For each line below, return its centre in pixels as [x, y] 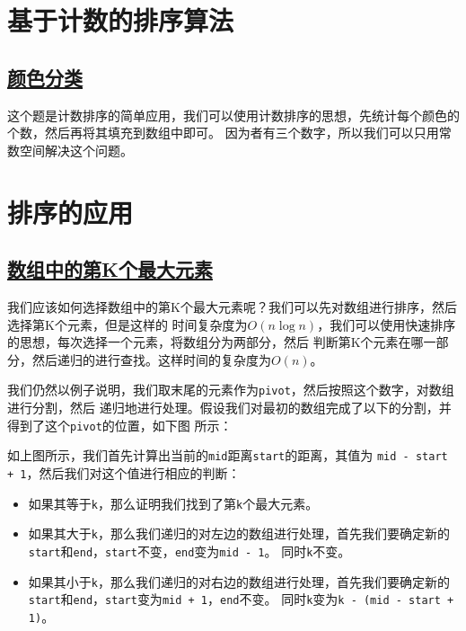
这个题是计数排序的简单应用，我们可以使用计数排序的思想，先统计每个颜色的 [233, 115]
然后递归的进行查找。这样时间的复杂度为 [151, 359]
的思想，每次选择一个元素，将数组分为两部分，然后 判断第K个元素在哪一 [222, 342]
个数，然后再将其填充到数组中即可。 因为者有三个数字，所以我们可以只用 [223, 133]
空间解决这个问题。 [76, 150]
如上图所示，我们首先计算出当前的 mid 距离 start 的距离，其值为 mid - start [228, 455]
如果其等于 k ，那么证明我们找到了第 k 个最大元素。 [173, 503]
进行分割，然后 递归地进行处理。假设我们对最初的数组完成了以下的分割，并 [229, 407]
